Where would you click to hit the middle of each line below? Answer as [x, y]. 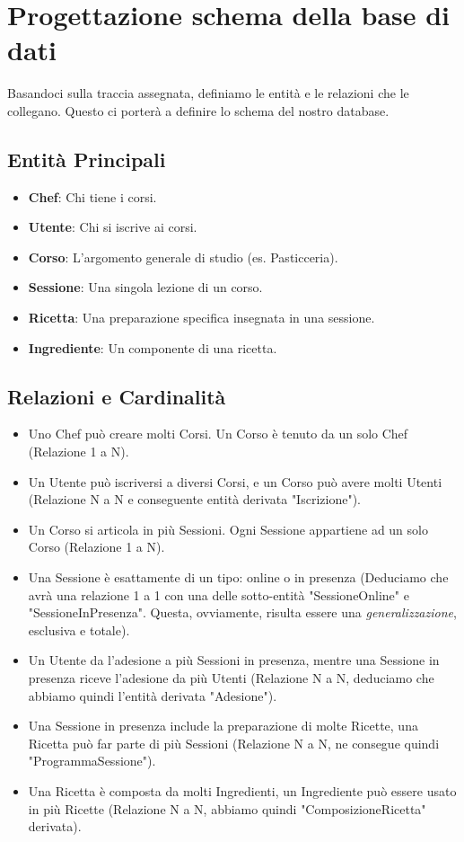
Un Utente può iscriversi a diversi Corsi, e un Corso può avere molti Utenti [235, 481]
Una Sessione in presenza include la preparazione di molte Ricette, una [223, 726]
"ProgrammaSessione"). [92, 761]
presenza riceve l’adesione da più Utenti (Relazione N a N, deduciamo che [231, 678]
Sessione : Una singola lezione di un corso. [145, 287]
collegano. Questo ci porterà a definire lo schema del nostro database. [198, 110]
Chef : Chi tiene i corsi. [92, 196]
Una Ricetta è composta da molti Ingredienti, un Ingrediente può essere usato [242, 790]
